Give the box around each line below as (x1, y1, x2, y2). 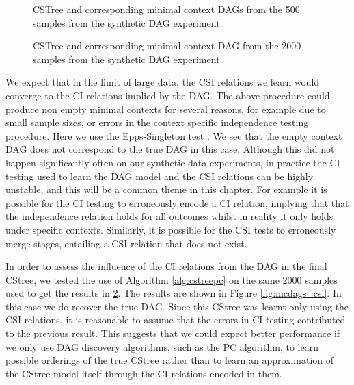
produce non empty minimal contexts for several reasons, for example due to (5, 101, 326, 116)
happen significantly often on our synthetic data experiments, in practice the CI (5, 155, 340, 169)
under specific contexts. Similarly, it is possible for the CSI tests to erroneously (5, 222, 336, 236)
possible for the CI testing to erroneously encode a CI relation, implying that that (5, 195, 349, 210)
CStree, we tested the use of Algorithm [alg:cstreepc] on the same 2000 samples (5, 272, 338, 286)
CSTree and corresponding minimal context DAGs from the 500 (33, 2, 300, 16)
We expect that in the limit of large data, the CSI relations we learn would (5, 75, 320, 89)
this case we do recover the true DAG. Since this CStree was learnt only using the (5, 299, 349, 313)
